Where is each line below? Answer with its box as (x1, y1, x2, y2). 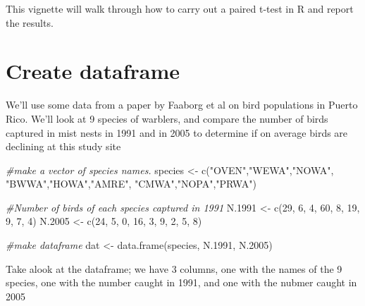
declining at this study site (6, 139, 121, 154)
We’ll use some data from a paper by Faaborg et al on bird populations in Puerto (6, 97, 358, 112)
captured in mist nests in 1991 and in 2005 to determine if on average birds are (6, 125, 348, 140)
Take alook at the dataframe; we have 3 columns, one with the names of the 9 (6, 261, 342, 276)
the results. (6, 15, 54, 30)
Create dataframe (6, 56, 180, 85)
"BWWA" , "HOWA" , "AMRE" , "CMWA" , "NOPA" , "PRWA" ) (6, 176, 256, 191)
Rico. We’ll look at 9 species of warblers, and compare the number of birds (6, 111, 328, 126)
